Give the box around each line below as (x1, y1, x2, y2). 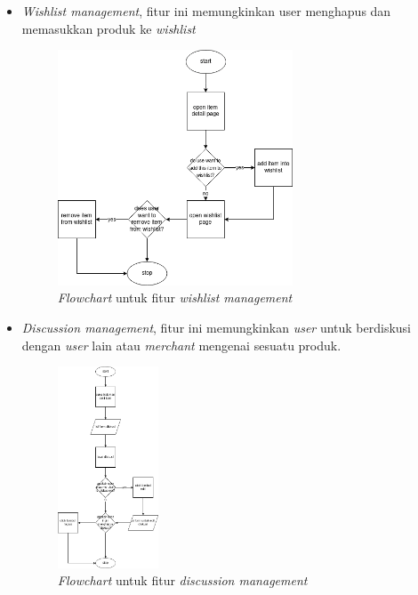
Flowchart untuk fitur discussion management (57, 571, 308, 590)
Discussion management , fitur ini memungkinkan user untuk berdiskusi (21, 318, 412, 336)
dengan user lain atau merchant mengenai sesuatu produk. (21, 335, 342, 354)
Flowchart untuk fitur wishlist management (57, 288, 293, 307)
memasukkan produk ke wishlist (21, 19, 196, 37)
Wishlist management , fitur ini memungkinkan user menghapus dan (21, 2, 391, 20)
